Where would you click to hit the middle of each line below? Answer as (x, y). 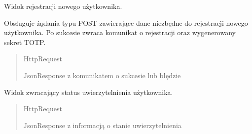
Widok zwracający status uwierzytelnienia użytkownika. (89, 92)
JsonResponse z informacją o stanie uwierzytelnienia (102, 125)
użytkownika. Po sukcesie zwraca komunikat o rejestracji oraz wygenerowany (120, 32)
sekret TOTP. (25, 42)
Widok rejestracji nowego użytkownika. (63, 6)
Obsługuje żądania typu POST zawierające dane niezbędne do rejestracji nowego (126, 22)
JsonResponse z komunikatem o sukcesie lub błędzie (102, 75)
